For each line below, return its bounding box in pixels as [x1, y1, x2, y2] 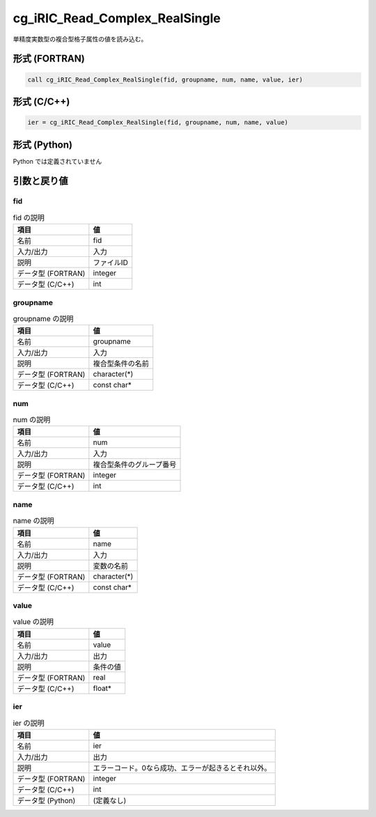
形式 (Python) [13, 139, 73, 150]
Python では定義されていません [13, 157, 102, 165]
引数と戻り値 [13, 175, 68, 187]
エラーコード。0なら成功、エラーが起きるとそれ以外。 [93, 763, 272, 772]
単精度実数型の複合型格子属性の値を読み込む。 [13, 35, 148, 43]
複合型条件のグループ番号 [93, 460, 177, 469]
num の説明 [13, 415, 51, 425]
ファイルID [93, 258, 128, 267]
